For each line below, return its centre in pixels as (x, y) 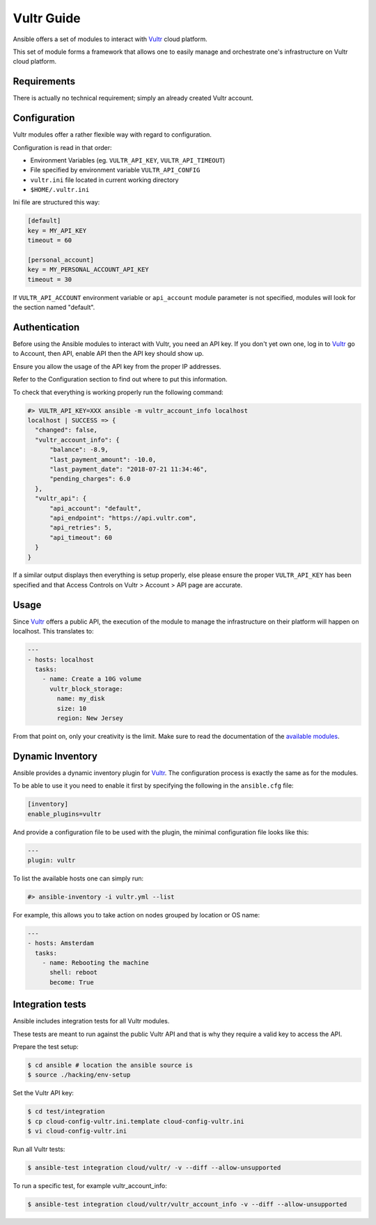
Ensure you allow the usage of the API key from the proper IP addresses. (117, 366)
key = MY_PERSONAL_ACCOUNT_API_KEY (88, 270)
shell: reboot (73, 972)
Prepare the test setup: (46, 1047)
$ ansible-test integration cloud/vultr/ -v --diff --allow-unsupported (154, 1168)
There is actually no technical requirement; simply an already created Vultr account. (133, 98)
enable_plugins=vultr (64, 814)
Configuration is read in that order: (62, 147)
